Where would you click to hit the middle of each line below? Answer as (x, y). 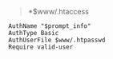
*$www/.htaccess (59, 12)
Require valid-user (41, 47)
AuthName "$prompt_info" (50, 26)
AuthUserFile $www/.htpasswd (57, 40)
